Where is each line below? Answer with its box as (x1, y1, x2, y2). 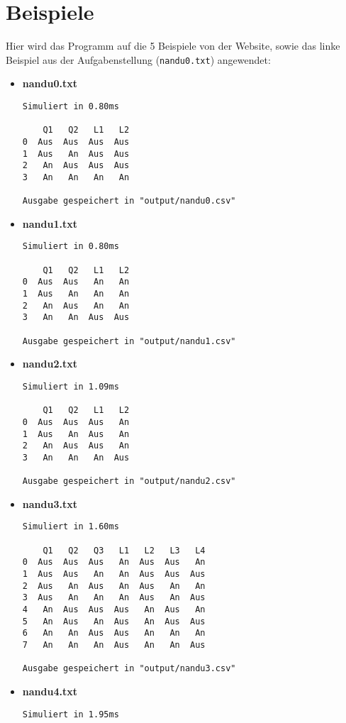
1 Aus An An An (22, 289, 130, 299)
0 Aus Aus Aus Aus (22, 136, 130, 147)
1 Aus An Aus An (22, 429, 130, 439)
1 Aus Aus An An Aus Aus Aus (22, 569, 206, 580)
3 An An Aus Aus (22, 312, 130, 323)
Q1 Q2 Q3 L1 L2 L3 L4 (43, 545, 206, 556)
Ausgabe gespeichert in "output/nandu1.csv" (22, 336, 236, 346)
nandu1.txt (22, 216, 77, 231)
